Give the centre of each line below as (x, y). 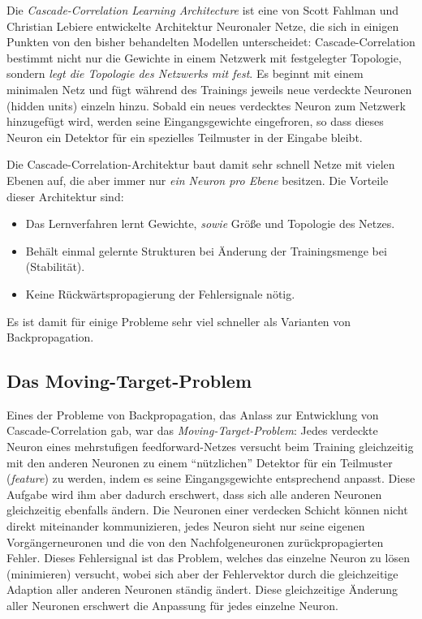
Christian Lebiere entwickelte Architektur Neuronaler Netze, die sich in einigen (203, 26)
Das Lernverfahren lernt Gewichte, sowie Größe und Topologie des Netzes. (210, 224)
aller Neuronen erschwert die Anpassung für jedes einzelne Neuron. (172, 606)
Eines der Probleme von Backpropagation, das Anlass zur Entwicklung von (193, 414)
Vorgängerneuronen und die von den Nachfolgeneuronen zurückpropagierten (195, 542)
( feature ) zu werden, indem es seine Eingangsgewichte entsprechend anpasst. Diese (211, 478)
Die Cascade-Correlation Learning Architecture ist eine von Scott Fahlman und (203, 10)
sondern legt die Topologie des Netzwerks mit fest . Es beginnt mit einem (185, 73)
